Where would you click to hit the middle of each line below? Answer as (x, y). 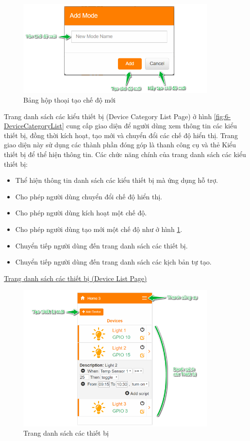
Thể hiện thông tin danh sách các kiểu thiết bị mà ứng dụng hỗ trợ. (117, 180)
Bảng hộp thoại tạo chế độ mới (69, 99)
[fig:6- (222, 116)
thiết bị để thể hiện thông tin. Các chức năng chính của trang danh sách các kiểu (125, 154)
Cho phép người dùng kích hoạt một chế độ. (81, 213)
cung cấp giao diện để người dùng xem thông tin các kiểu (152, 126)
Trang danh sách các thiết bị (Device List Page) (75, 278)
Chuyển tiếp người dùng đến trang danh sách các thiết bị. (101, 245)
